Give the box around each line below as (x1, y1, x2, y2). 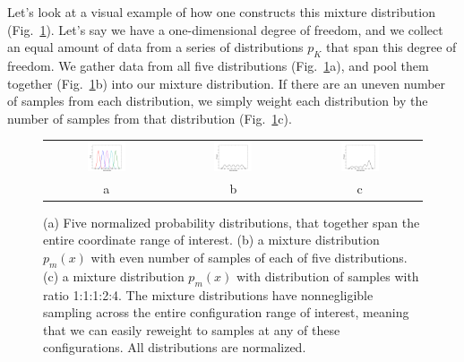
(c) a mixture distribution (43, 266, 185, 285)
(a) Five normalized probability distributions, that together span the (43, 212, 420, 231)
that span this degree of (326, 38, 457, 56)
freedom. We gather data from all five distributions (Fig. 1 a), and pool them (7, 56, 429, 74)
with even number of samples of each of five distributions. (90, 247, 408, 266)
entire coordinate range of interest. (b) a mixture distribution (43, 230, 380, 249)
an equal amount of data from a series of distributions (7, 38, 304, 56)
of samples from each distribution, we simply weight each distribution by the (7, 91, 428, 110)
